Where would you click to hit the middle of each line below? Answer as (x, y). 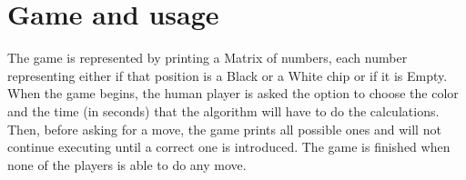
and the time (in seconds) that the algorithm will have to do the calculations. (223, 110)
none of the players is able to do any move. (127, 164)
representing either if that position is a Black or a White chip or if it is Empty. (228, 75)
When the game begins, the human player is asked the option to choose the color (233, 93)
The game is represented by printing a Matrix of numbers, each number (208, 58)
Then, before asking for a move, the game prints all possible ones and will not (224, 129)
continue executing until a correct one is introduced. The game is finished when (229, 147)
